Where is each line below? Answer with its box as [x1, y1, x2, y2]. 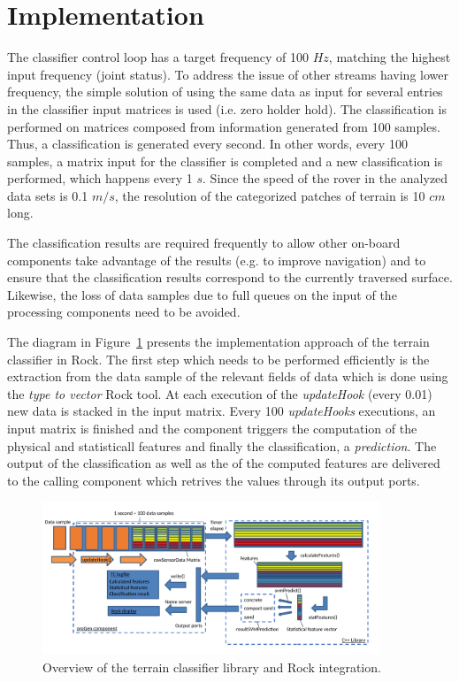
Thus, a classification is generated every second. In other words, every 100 [7, 134, 408, 153]
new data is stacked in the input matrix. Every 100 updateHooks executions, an [7, 402, 436, 420]
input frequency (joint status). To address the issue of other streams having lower [7, 65, 448, 83]
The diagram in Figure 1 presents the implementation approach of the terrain [7, 333, 430, 351]
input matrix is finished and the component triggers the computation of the [7, 419, 417, 437]
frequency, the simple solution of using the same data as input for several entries [7, 82, 443, 101]
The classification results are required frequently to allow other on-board [7, 234, 401, 252]
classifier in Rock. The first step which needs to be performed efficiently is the [7, 349, 430, 368]
